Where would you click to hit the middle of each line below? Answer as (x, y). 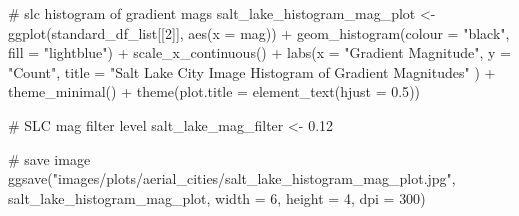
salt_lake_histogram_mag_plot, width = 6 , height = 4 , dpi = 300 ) (217, 197)
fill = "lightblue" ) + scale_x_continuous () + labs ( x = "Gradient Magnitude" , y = (259, 52)
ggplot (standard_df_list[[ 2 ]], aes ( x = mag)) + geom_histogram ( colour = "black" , (259, 32)
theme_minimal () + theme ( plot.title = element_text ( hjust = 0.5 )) (214, 91)
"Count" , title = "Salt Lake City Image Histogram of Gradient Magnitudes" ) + (252, 71)
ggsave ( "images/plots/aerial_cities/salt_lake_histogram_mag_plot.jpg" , (232, 178)
